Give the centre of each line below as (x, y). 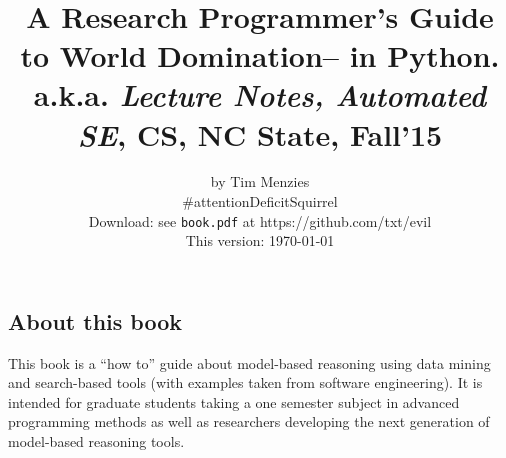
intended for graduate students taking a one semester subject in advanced (234, 401)
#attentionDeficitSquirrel (260, 201)
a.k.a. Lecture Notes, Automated (260, 95)
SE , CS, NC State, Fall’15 (260, 134)
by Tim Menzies (260, 181)
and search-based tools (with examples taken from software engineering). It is (245, 382)
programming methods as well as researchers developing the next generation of (249, 421)
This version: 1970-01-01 (260, 240)
